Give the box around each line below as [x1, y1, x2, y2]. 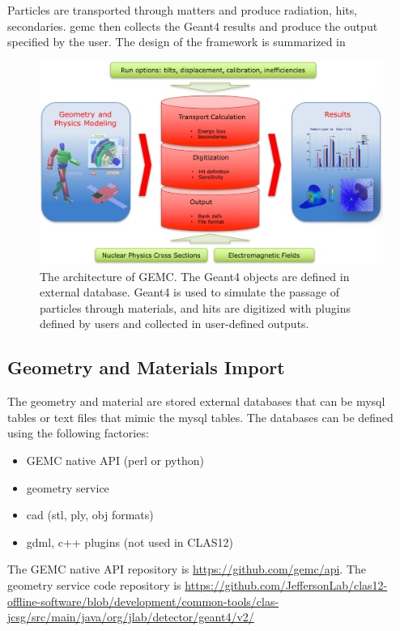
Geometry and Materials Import [7, 355, 285, 380]
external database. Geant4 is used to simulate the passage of [40, 284, 340, 301]
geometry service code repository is [7, 577, 181, 594]
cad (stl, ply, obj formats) [26, 506, 154, 523]
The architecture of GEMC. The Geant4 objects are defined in [40, 267, 350, 284]
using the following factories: [7, 424, 149, 441]
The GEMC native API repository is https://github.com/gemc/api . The [7, 561, 366, 578]
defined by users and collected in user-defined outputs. [40, 315, 309, 332]
